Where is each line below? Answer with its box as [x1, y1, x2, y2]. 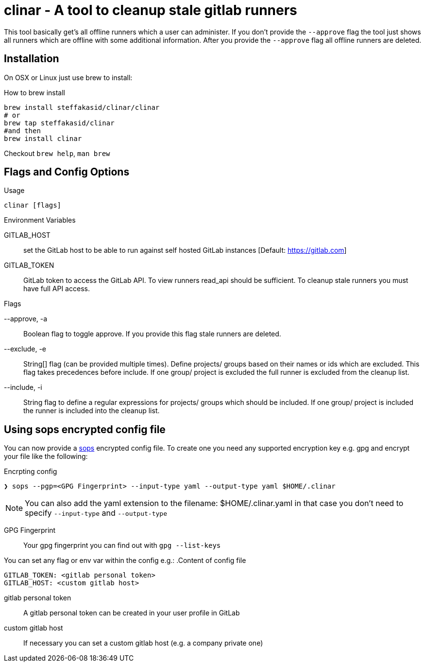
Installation [4, 53, 59, 65]
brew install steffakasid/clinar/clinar [4, 103, 160, 111]
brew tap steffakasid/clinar [4, 119, 115, 127]
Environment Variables [4, 216, 76, 225]
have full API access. [23, 284, 90, 293]
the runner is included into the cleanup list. [23, 406, 160, 415]
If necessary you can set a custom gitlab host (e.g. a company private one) [23, 639, 263, 648]
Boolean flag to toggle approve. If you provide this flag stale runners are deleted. [23, 330, 281, 338]
